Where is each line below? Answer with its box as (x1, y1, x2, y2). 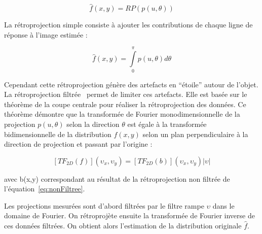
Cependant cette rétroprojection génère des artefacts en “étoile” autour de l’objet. (4, 79, 258, 89)
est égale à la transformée (127, 118, 207, 129)
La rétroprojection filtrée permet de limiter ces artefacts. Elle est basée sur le (4, 89, 247, 99)
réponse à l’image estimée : (4, 29, 88, 40)
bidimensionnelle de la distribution (4, 128, 111, 139)
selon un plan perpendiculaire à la (142, 128, 248, 139)
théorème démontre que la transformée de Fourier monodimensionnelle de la (4, 109, 240, 119)
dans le (212, 200, 235, 211)
